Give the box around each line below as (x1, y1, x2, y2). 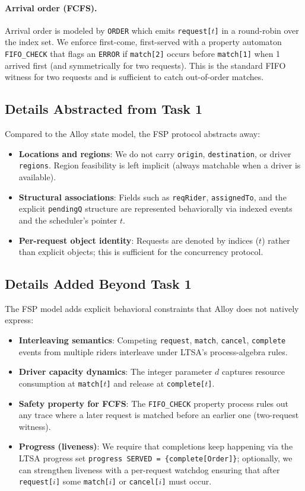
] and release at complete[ (106, 377, 205, 389)
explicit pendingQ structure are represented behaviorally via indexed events (18, 202, 293, 215)
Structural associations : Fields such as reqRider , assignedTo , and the (18, 190, 287, 203)
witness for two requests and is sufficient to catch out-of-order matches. (5, 71, 264, 83)
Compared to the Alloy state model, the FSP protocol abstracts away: (5, 127, 260, 140)
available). (18, 171, 56, 183)
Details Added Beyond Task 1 (5, 275, 192, 293)
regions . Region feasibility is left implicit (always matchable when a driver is (18, 159, 301, 171)
